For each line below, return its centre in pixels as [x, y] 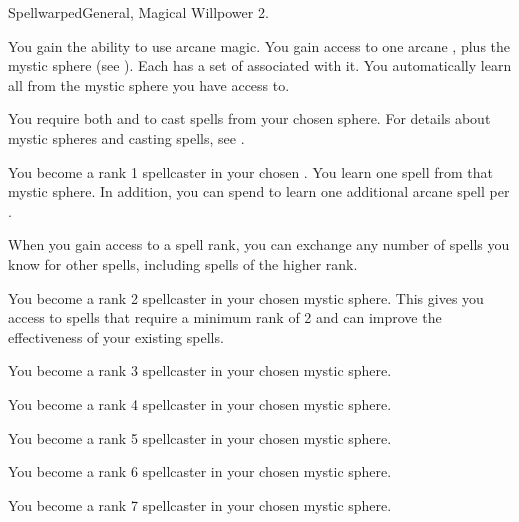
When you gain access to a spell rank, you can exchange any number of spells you [259, 244]
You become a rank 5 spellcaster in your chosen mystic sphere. [200, 437]
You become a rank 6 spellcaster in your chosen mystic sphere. [200, 471]
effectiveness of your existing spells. [116, 336]
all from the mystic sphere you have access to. [149, 84]
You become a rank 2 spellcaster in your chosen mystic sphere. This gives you [246, 297]
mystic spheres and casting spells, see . [126, 137]
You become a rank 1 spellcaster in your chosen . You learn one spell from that [251, 171]
